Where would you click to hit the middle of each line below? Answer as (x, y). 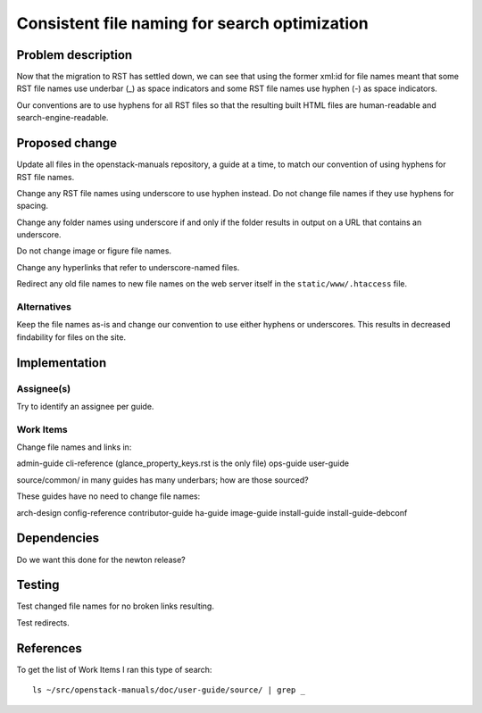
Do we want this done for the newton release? (101, 560)
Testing (38, 585)
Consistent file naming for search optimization (193, 23)
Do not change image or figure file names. (94, 251)
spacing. (33, 206)
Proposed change (67, 143)
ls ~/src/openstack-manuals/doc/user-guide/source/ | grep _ (169, 690)
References (49, 648)
